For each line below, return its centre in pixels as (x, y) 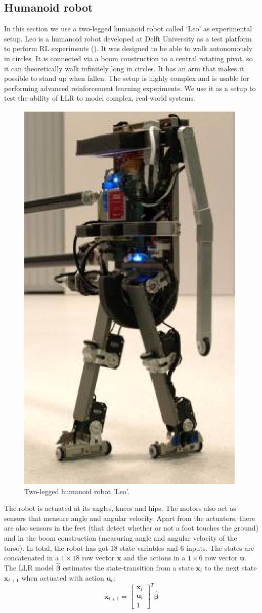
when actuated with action (63, 577)
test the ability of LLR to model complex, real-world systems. (100, 98)
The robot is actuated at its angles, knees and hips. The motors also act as (120, 508)
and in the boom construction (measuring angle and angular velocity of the (121, 537)
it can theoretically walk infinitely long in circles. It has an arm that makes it (124, 68)
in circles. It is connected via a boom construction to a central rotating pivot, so (128, 58)
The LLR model (29, 567)
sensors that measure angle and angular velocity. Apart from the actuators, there (130, 518)
